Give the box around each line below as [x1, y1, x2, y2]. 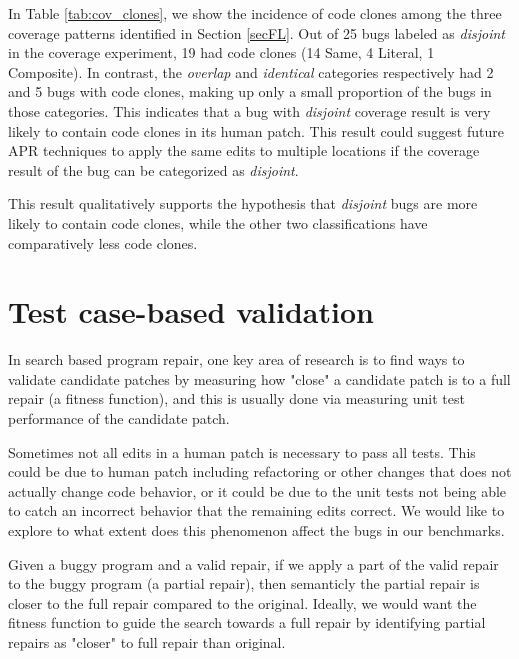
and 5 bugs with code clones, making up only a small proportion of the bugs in [8, 81, 492, 102]
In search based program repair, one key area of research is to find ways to [8, 349, 465, 370]
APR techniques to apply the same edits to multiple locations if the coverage [8, 140, 480, 161]
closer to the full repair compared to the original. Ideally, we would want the [8, 592, 477, 613]
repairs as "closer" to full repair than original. [8, 631, 286, 652]
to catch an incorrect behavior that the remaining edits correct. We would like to [8, 500, 505, 521]
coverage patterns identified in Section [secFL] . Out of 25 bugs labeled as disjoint [8, 22, 505, 43]
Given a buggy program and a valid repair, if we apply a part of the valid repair [8, 553, 499, 574]
